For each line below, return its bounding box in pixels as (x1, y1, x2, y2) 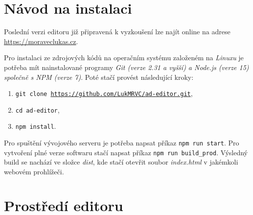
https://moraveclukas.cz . (4, 36, 78, 46)
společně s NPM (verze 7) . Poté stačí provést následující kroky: (4, 72, 194, 82)
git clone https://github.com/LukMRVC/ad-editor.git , (15, 88, 193, 98)
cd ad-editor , (15, 104, 60, 115)
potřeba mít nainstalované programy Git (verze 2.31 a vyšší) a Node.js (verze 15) (4, 62, 249, 72)
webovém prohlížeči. (4, 166, 64, 176)
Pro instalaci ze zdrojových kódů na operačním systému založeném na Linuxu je (4, 52, 244, 63)
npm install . (15, 121, 56, 131)
